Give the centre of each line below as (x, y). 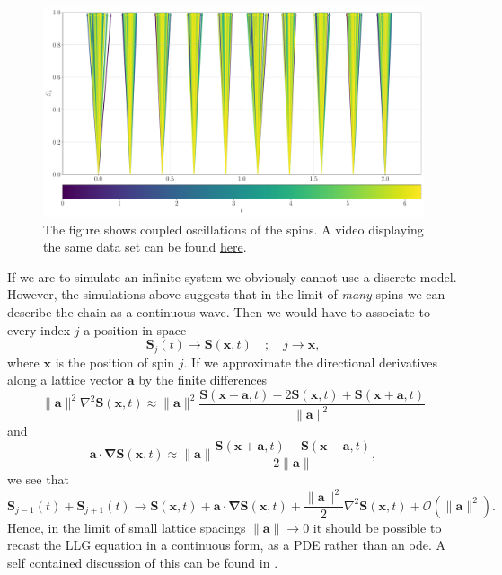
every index (39, 329)
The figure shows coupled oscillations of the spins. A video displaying (233, 229)
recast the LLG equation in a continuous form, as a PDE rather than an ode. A (226, 545)
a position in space (135, 329)
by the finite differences (203, 380)
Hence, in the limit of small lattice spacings (127, 527)
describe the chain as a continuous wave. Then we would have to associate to (219, 312)
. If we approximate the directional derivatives (311, 362)
